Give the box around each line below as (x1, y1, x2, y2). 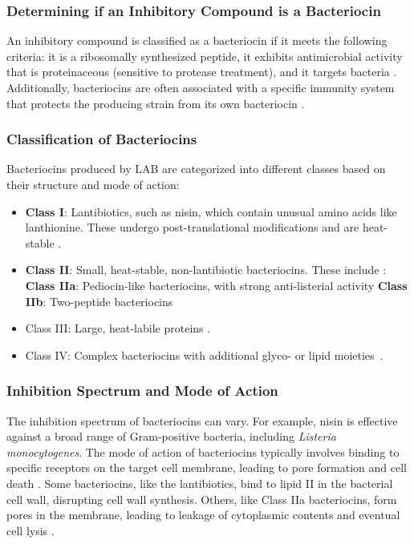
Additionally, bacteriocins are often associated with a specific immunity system (6, 79, 395, 95)
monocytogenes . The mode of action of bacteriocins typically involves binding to (6, 443, 400, 460)
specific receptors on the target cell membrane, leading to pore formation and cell (6, 459, 407, 476)
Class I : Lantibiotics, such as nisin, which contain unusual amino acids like (25, 203, 397, 220)
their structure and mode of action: (6, 176, 180, 192)
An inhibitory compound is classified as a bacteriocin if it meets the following (6, 32, 388, 49)
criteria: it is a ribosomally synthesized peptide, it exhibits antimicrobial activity (6, 47, 403, 64)
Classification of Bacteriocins (6, 129, 197, 149)
